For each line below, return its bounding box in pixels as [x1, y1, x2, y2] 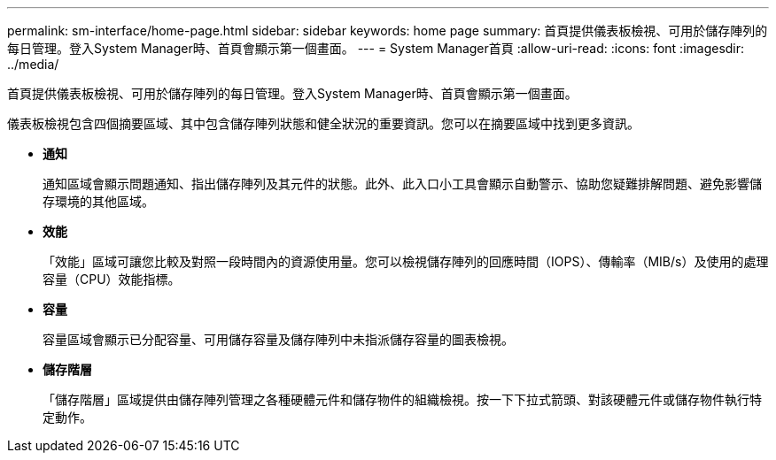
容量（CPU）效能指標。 [43, 272, 181, 287]
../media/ [7, 57, 59, 72]
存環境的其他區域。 [43, 194, 154, 209]
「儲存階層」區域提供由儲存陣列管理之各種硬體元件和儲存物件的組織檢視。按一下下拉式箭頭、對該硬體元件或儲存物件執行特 [43, 392, 762, 407]
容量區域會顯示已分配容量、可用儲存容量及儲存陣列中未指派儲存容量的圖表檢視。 [43, 332, 514, 347]
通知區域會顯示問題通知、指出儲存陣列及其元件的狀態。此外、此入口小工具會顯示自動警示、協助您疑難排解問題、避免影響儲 [43, 176, 762, 191]
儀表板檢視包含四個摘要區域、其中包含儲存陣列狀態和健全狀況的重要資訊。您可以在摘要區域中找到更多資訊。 [7, 116, 640, 131]
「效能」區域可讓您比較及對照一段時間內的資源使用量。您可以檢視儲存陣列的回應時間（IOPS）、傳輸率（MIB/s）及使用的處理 [43, 254, 769, 269]
